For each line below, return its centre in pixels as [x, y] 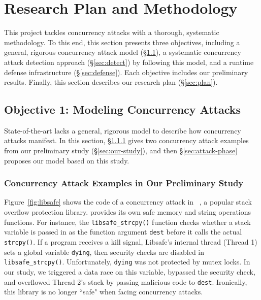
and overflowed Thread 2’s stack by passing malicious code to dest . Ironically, [126, 281]
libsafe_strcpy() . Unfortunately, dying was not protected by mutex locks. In [127, 262]
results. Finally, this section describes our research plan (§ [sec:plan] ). [111, 82]
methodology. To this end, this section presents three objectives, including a [122, 42]
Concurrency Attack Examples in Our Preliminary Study [124, 183]
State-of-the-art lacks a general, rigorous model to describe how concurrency [123, 130]
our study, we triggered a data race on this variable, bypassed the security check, [130, 271]
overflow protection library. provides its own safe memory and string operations [128, 212]
